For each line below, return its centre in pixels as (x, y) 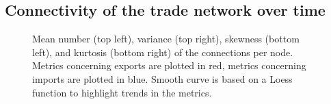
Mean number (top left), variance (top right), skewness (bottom (166, 39)
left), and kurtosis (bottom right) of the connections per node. (163, 52)
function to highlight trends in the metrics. (122, 92)
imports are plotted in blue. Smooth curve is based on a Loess (162, 78)
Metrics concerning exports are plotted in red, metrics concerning (169, 65)
